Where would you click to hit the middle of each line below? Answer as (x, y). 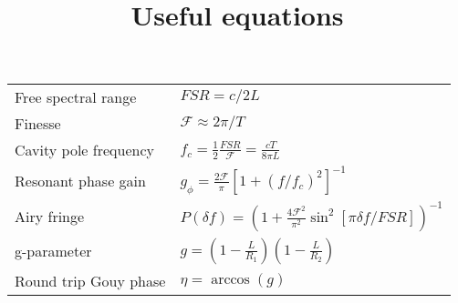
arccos (230, 280)
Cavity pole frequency (84, 150)
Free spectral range (76, 97)
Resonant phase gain (80, 180)
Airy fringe (50, 217)
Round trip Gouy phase (90, 280)
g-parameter (53, 251)
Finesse (38, 124)
